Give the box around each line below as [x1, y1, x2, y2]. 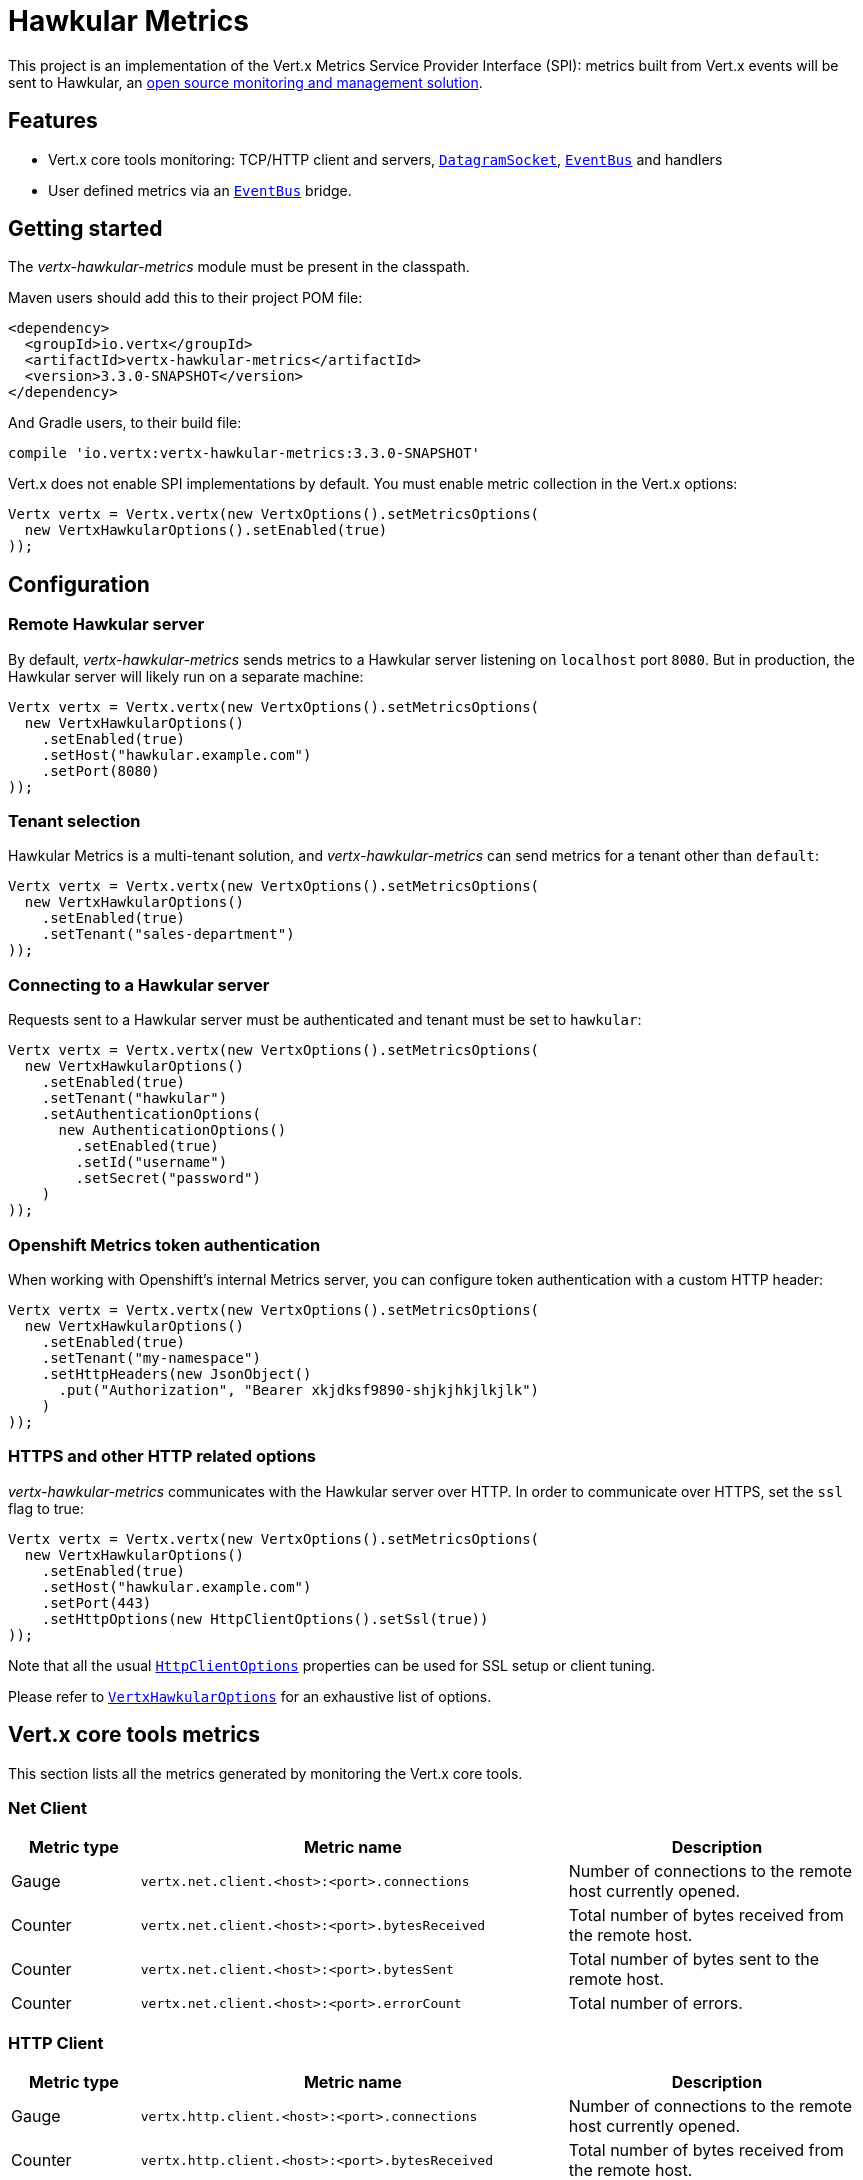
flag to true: [8, 1499, 85, 1517]
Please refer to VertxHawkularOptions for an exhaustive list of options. [8, 1687, 492, 1705]
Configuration [8, 571, 150, 597]
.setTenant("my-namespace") [41, 1349, 261, 1366]
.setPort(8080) [41, 762, 160, 779]
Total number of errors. [568, 1993, 743, 2014]
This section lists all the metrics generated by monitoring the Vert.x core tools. [8, 1764, 523, 1782]
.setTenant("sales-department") [41, 926, 295, 943]
